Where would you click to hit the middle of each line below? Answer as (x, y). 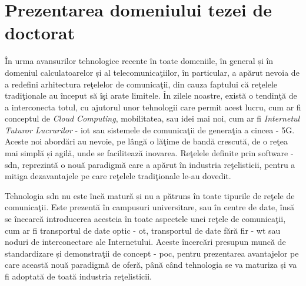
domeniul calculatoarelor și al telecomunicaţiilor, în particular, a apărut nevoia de (152, 72)
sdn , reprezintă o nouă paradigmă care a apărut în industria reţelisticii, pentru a (150, 164)
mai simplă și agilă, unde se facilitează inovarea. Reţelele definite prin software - (149, 153)
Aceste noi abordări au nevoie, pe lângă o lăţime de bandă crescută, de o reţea (146, 141)
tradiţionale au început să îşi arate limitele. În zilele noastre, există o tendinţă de (151, 95)
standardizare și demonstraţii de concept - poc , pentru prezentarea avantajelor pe (152, 253)
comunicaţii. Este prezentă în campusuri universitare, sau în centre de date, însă (149, 207)
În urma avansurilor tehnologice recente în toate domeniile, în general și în (139, 61)
